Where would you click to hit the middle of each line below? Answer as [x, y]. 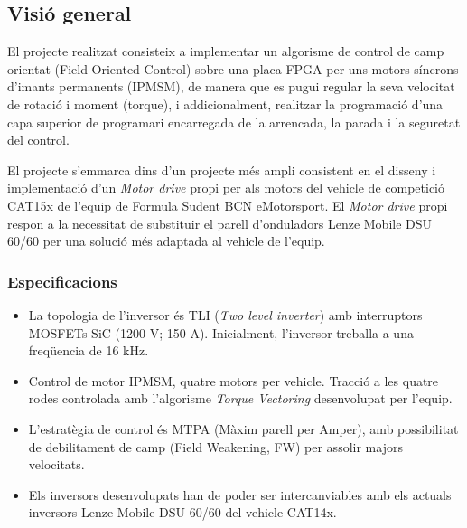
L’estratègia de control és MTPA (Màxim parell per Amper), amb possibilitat [243, 428]
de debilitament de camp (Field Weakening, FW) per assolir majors [215, 446]
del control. [38, 140]
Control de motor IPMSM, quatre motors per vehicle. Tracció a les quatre [233, 380]
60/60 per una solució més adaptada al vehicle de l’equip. [166, 241]
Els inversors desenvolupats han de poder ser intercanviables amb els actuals [240, 494]
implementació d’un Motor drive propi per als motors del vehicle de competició [226, 188]
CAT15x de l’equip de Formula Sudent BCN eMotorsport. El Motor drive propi [228, 205]
